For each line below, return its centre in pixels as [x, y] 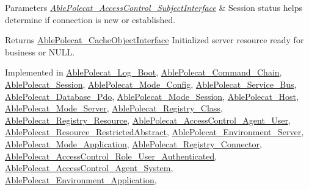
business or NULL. [40, 51]
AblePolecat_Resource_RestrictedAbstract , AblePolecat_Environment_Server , [154, 132]
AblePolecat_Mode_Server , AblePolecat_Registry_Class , [114, 108]
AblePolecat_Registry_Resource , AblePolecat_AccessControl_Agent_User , [148, 120]
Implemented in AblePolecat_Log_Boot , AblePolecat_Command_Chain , [144, 72]
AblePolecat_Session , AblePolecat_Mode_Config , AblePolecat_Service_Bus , [151, 84]
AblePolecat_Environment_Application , [81, 179]
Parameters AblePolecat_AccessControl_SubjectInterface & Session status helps [154, 7]
